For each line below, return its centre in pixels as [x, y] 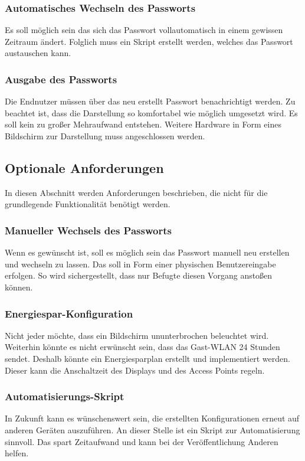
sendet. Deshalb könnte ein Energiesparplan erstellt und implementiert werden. [147, 358]
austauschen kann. [38, 53]
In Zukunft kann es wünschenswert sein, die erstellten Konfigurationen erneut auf [152, 418]
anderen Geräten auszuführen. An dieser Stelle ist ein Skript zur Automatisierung [152, 429]
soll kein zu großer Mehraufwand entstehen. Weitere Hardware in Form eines [143, 124]
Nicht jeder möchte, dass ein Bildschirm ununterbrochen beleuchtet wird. [137, 335]
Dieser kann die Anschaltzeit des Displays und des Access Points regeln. [135, 370]
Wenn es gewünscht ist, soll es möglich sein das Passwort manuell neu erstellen [147, 252]
